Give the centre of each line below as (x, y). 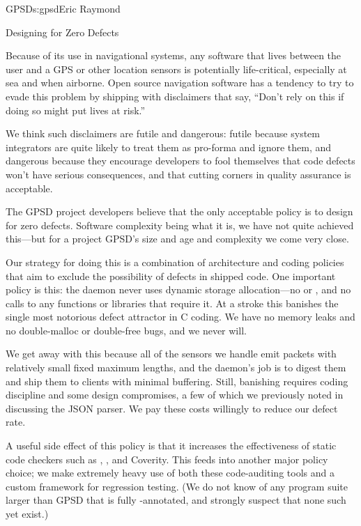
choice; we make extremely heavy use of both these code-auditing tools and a (170, 473)
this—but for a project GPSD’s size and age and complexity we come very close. (177, 239)
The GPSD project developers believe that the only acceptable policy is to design (179, 211)
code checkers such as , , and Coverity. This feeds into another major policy (167, 459)
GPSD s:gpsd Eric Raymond (63, 8)
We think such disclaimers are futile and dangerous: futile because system (163, 133)
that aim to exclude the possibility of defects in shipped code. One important (171, 276)
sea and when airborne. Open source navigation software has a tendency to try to (180, 83)
